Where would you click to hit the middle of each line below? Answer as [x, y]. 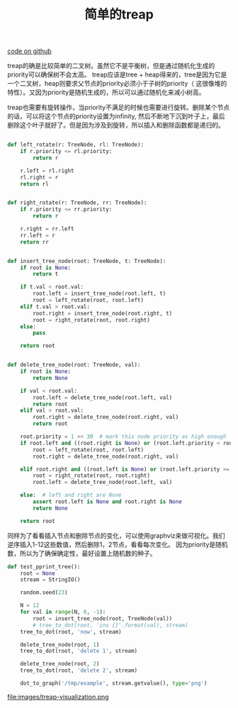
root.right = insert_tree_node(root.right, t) [103, 313]
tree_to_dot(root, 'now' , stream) [71, 631]
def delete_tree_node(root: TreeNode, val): [74, 365]
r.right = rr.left [47, 229]
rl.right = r [39, 177]
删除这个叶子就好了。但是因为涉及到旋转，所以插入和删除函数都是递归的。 [116, 125]
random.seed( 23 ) [44, 592]
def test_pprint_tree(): [44, 567]
